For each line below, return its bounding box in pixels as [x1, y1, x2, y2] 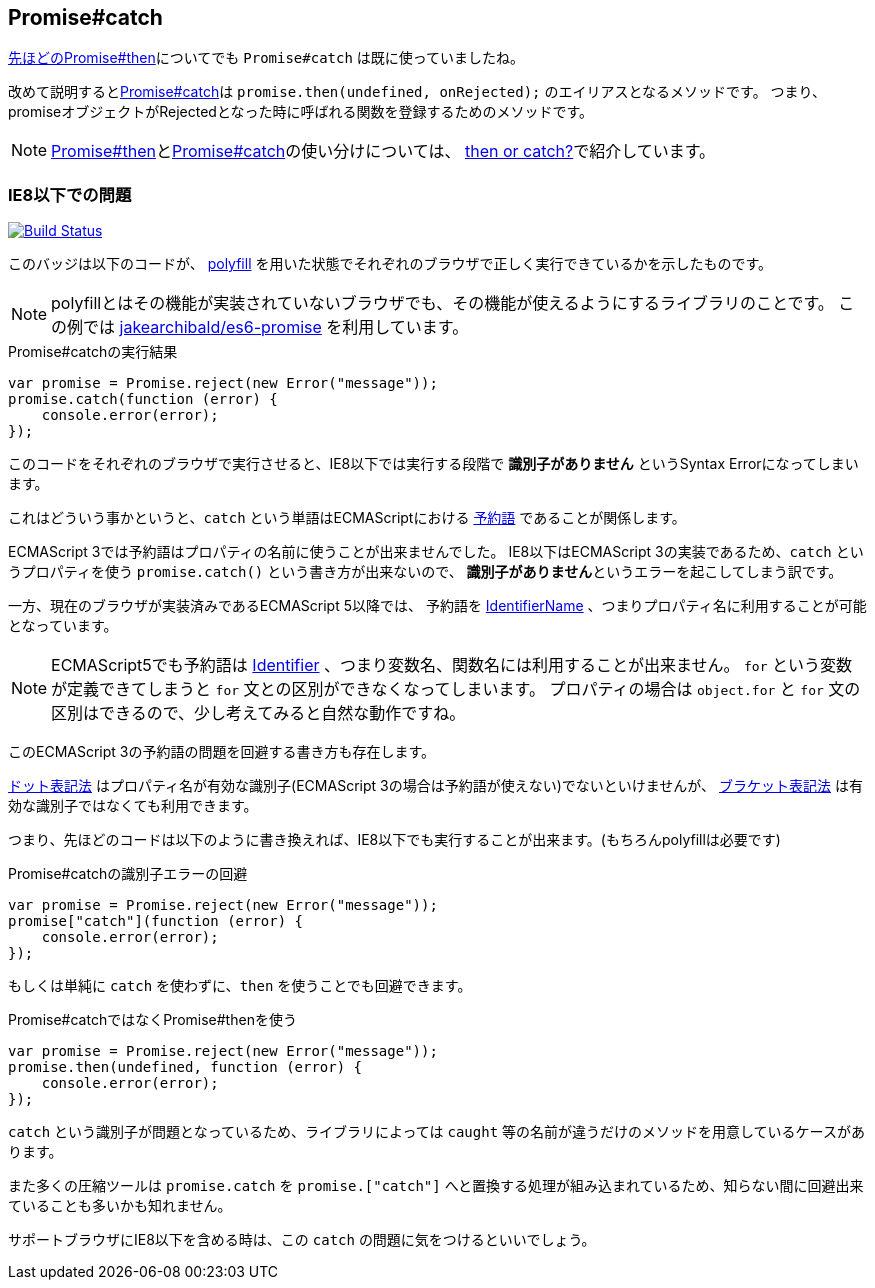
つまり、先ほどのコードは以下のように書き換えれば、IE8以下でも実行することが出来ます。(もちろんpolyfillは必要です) [8, 831, 781, 849]
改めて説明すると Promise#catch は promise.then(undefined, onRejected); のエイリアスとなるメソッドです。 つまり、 [8, 83, 827, 101]
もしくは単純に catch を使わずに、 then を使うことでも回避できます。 [8, 977, 472, 995]
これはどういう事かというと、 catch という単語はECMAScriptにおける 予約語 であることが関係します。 [8, 509, 686, 527]
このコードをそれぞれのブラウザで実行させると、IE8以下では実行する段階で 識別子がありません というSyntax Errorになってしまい [8, 455, 859, 473]
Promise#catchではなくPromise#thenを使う [8, 1011, 297, 1029]
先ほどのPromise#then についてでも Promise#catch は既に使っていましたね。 [8, 49, 525, 67]
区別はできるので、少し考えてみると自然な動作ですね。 [51, 703, 466, 724]
